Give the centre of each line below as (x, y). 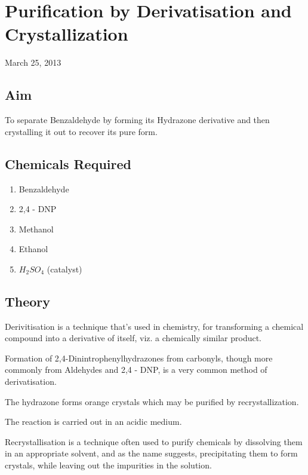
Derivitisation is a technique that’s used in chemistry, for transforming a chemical (154, 326)
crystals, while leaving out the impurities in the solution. (108, 465)
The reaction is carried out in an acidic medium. (93, 422)
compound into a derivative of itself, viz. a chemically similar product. (133, 338)
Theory (28, 301)
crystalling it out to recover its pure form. (81, 131)
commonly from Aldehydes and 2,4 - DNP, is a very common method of (136, 370)
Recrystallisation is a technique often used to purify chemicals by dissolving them (154, 441)
